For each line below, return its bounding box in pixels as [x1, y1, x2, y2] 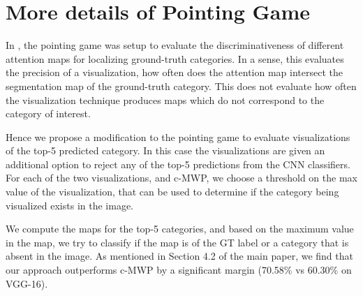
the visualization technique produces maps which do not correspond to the [6, 92, 325, 107]
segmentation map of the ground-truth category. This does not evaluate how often [6, 78, 357, 93]
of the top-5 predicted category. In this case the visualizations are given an [6, 143, 325, 158]
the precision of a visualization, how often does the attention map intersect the [6, 65, 343, 80]
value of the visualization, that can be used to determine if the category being [6, 184, 339, 199]
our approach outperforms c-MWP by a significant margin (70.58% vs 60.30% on [6, 262, 352, 277]
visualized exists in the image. [6, 198, 133, 212]
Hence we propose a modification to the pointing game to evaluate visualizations [6, 129, 350, 144]
